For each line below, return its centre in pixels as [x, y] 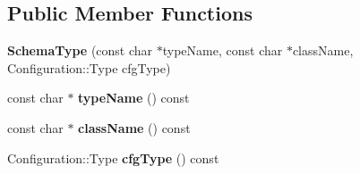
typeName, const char [223, 50]
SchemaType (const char [80, 50]
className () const [134, 127]
